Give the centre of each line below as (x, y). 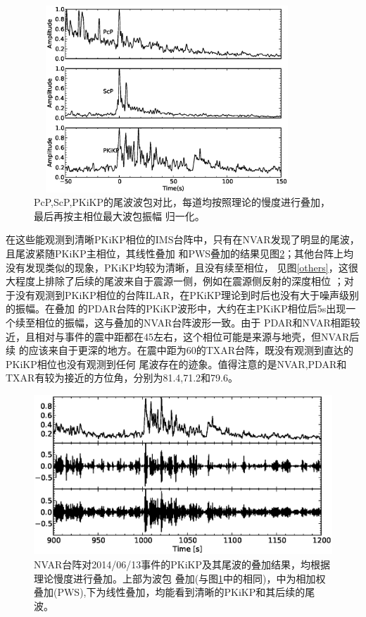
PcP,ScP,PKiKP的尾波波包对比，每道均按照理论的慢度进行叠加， (182, 202)
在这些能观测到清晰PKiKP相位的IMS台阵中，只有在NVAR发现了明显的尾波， (183, 239)
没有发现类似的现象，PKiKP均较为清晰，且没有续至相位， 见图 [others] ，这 (177, 267)
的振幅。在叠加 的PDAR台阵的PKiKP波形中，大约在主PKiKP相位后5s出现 (176, 308)
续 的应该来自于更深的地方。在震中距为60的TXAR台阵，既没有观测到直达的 (180, 350)
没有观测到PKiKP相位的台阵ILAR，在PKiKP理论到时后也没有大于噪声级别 (187, 294)
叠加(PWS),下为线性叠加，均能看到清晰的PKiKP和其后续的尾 (175, 592)
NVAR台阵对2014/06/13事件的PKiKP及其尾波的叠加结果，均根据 (182, 564)
